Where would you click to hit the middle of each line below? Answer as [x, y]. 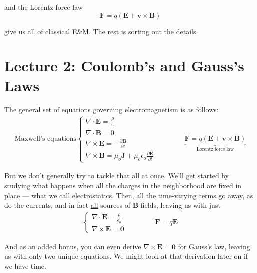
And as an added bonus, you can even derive [73, 246]
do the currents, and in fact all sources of [67, 205]
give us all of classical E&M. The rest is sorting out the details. [101, 31]
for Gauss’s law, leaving [214, 246]
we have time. [25, 266]
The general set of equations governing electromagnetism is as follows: [111, 109]
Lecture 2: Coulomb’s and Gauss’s [124, 65]
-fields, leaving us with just [180, 205]
